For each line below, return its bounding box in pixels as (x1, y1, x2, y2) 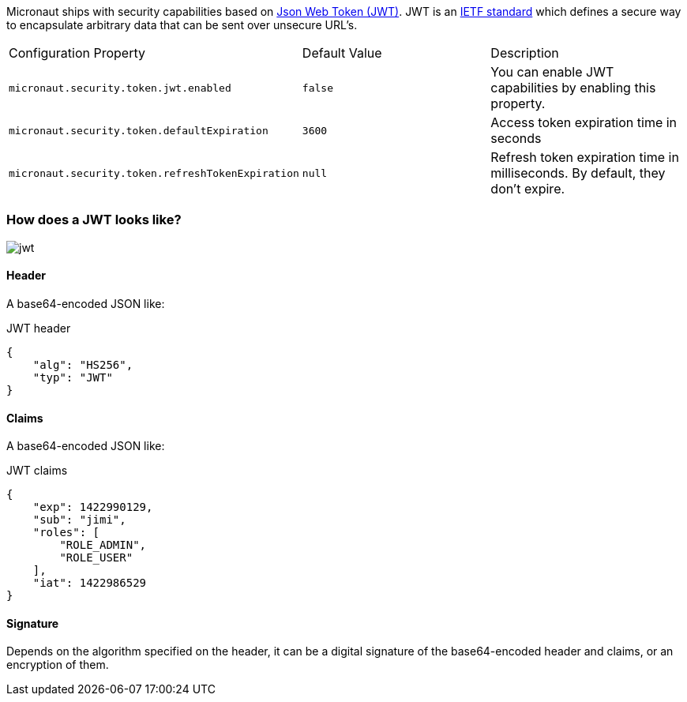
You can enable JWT (490, 64, 614, 80)
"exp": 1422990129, (32, 501, 153, 514)
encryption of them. (6, 658, 109, 672)
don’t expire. (490, 181, 565, 197)
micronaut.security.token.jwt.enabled (9, 81, 231, 94)
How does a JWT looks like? (6, 212, 182, 228)
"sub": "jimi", (32, 513, 126, 527)
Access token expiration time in (490, 114, 678, 130)
